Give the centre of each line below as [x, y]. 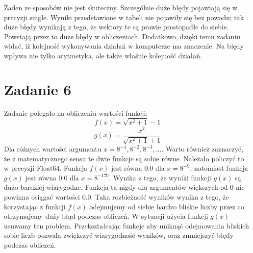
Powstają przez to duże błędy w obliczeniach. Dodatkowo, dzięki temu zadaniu [122, 36]
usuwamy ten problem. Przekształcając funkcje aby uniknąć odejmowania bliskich [126, 225]
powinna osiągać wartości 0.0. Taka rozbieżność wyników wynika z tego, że [116, 196]
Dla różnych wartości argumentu [53, 149]
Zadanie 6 [38, 89]
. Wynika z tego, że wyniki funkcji [160, 177]
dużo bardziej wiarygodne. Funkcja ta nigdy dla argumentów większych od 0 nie [124, 187]
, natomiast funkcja [219, 168]
